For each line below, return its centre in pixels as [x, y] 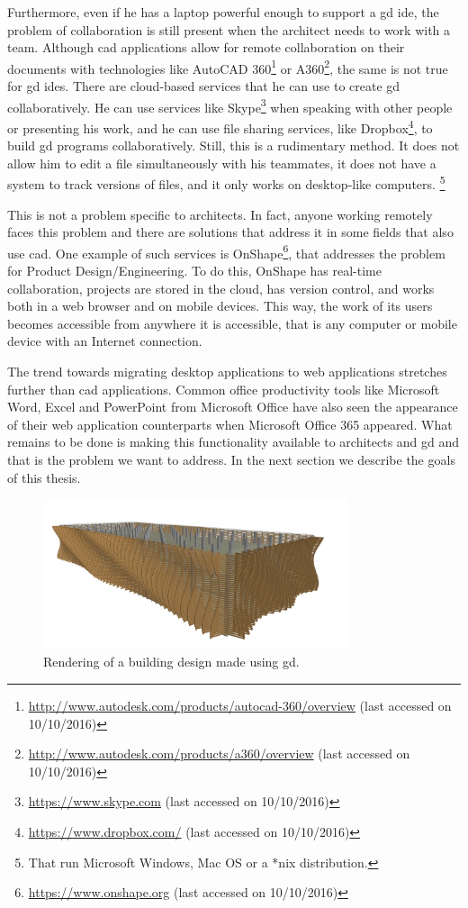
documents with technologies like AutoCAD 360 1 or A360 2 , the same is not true [228, 67]
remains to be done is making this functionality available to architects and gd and [234, 442]
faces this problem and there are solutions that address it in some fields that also [230, 232]
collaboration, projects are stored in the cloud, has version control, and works [221, 288]
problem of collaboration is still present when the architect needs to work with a [229, 29]
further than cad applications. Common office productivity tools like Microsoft [224, 389]
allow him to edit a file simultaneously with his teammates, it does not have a [222, 163]
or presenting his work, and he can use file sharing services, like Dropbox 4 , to [220, 126]
